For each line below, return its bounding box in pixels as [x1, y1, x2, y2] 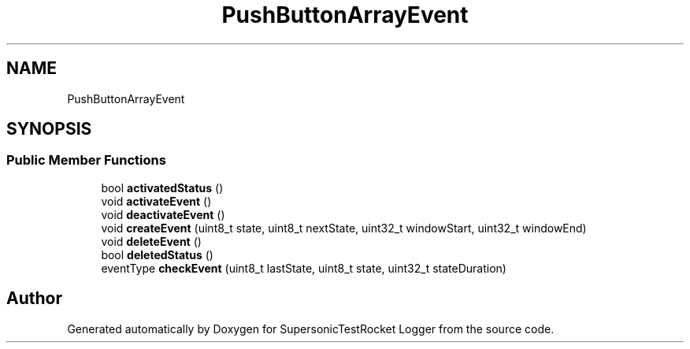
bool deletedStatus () [101, 247, 213, 262]
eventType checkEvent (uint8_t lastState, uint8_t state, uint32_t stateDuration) [101, 261, 506, 275]
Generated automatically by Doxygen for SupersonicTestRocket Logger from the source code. [67, 321, 555, 336]
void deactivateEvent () [101, 207, 225, 221]
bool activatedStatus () [101, 180, 224, 195]
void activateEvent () [101, 194, 212, 208]
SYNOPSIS [6, 119, 92, 139]
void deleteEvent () [101, 234, 202, 248]
